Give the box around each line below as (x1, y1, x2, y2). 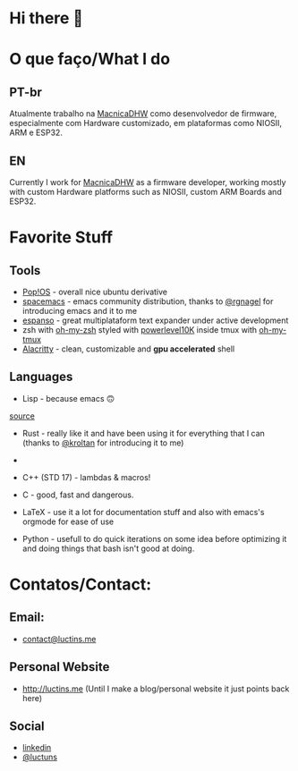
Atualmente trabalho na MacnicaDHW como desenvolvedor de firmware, (9, 108, 277, 119)
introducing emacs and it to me (21, 306, 137, 316)
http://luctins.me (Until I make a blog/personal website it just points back (21, 683, 290, 694)
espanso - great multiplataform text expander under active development (21, 315, 289, 326)
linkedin (21, 742, 52, 753)
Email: (9, 610, 45, 625)
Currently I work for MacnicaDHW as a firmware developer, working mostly (9, 177, 286, 187)
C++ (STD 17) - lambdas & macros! (21, 471, 151, 482)
